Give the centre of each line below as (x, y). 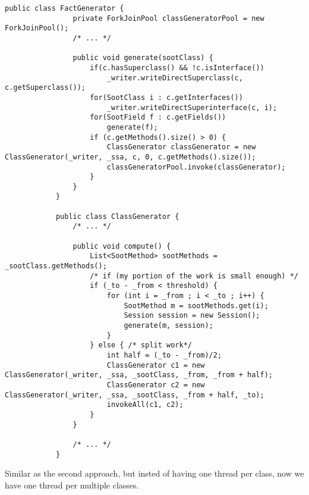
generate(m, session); (168, 325)
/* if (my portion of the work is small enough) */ (194, 276)
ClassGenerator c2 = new (156, 385)
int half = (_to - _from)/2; (164, 355)
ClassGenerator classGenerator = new (181, 147)
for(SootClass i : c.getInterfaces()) (166, 97)
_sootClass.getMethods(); (56, 266)
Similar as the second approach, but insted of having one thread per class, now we (154, 473)
